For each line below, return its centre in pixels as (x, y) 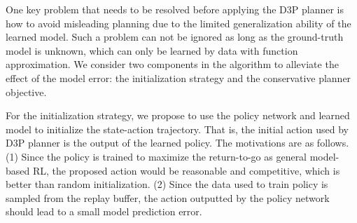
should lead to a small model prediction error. (104, 211)
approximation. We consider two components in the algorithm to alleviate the (172, 64)
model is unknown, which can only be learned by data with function (152, 50)
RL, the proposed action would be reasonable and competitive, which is (186, 170)
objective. (26, 92)
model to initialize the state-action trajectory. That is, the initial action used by (177, 129)
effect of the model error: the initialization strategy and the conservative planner (178, 77)
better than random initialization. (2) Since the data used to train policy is (167, 184)
